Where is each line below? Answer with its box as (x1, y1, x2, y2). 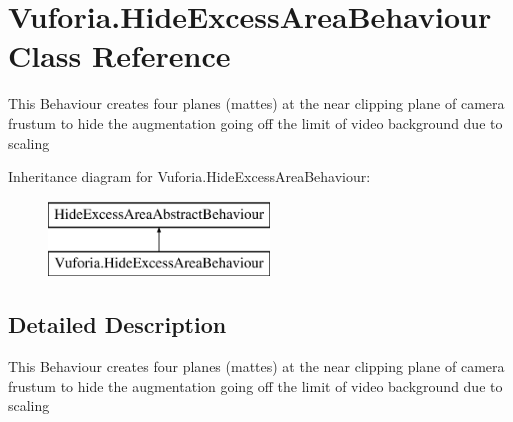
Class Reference (8, 35, 231, 76)
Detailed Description (8, 309, 227, 340)
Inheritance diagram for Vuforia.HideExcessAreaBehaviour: (8, 166, 371, 187)
